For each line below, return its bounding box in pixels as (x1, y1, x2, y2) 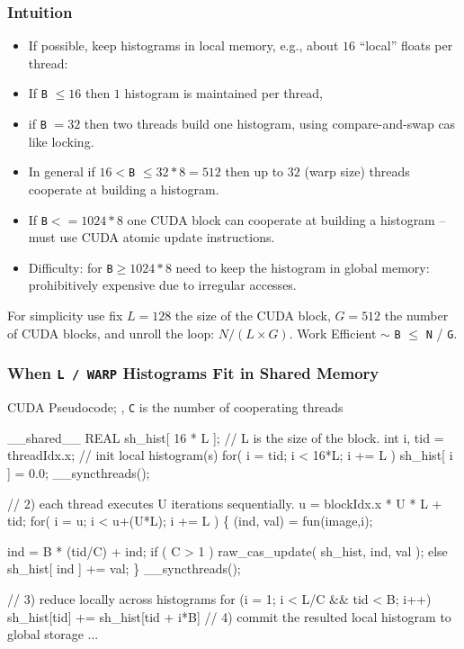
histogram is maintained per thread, (124, 84, 323, 103)
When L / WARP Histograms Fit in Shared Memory (7, 362, 379, 384)
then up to (225, 162, 284, 181)
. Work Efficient (289, 323, 377, 342)
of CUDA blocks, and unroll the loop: (7, 323, 215, 342)
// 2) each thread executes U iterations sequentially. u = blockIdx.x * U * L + (7, 493, 442, 512)
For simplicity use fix (7, 306, 123, 325)
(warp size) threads (304, 162, 410, 181)
